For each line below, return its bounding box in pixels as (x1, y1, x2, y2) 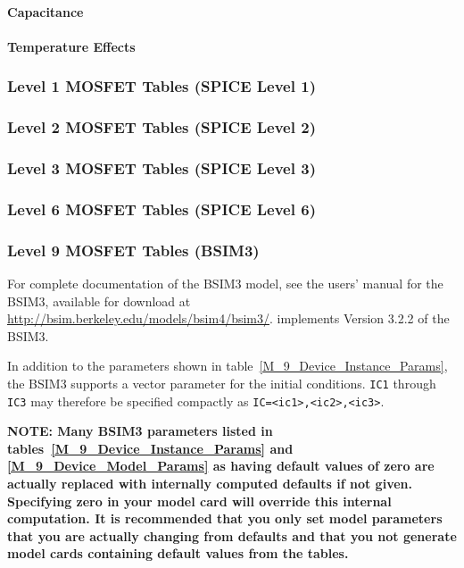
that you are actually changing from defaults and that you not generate (7, 526, 457, 545)
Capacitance (7, 2, 84, 21)
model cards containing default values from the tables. (7, 544, 349, 563)
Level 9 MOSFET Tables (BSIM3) (7, 238, 260, 261)
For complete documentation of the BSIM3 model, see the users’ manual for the (7, 273, 443, 292)
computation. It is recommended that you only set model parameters (7, 509, 443, 528)
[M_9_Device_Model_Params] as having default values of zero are (7, 456, 435, 475)
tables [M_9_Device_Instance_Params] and (7, 439, 294, 457)
